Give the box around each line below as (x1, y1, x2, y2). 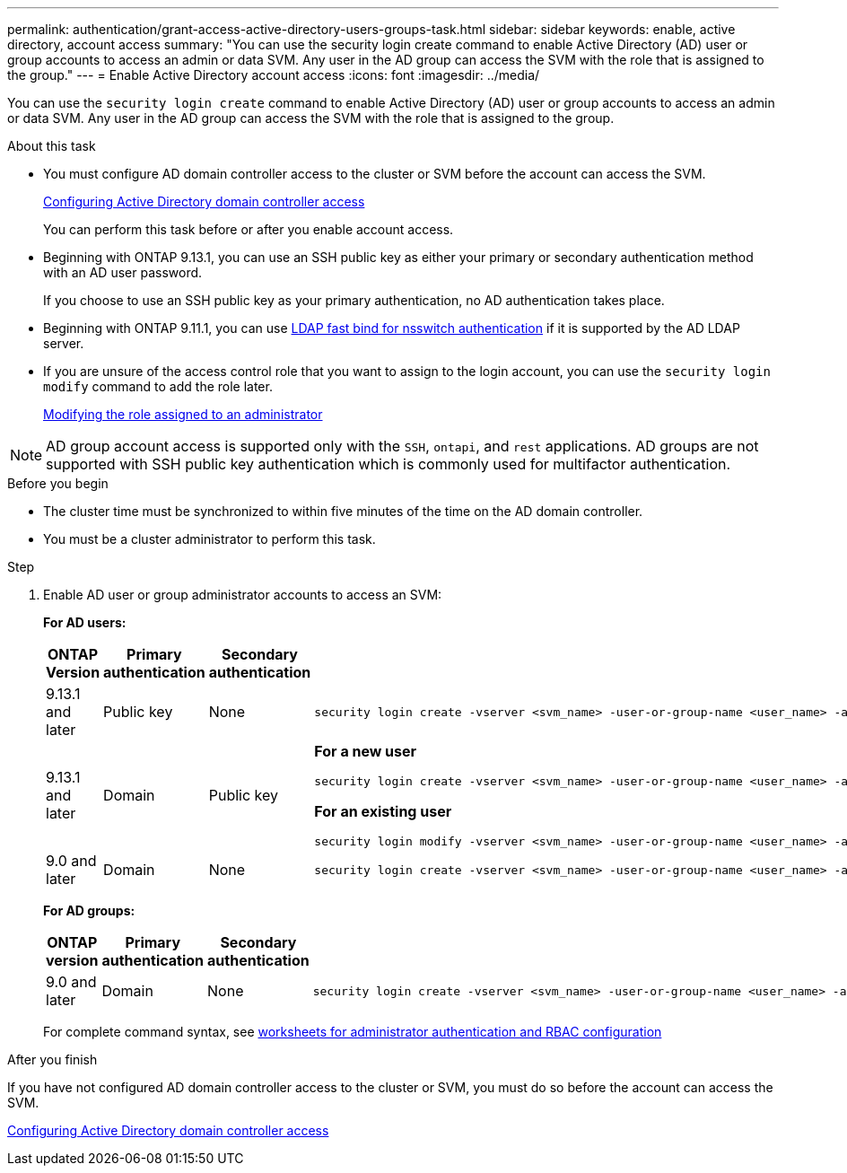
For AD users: (43, 615, 127, 630)
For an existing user (314, 802, 452, 820)
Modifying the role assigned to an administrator (43, 407, 323, 422)
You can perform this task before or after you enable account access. (43, 222, 454, 237)
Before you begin (7, 476, 109, 491)
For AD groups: (43, 903, 135, 918)
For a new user (314, 742, 417, 760)
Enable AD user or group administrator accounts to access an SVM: (43, 587, 442, 602)
